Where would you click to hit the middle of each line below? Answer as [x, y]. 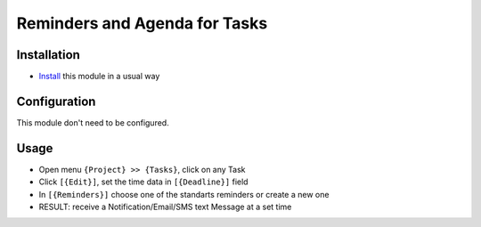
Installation [48, 55]
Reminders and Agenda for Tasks [142, 23]
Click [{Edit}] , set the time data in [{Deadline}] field [143, 182]
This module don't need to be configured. [93, 122]
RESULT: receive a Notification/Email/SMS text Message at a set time [165, 207]
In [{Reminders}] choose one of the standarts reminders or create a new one [184, 194]
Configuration [56, 101]
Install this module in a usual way [99, 77]
